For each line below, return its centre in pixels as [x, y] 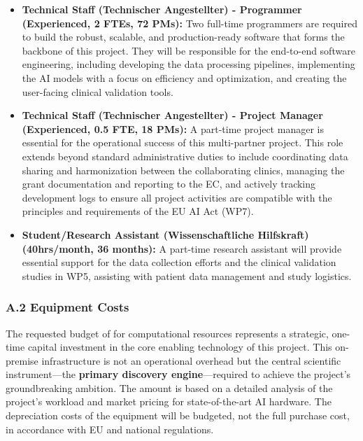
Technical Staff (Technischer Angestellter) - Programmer [162, 9]
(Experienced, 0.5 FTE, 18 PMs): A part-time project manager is [173, 128]
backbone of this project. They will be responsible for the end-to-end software [188, 50]
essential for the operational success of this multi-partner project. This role [183, 142]
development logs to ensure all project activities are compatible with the [177, 197]
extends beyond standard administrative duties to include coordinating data [185, 156]
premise [22, 360]
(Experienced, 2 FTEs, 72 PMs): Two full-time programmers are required [190, 23]
